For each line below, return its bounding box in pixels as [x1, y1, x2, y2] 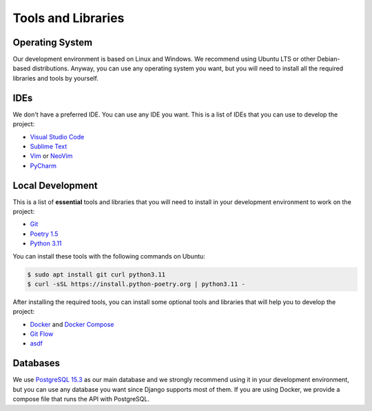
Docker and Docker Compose [30, 320, 114, 328]
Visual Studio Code [30, 132, 85, 141]
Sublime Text [30, 142, 68, 150]
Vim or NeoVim [30, 152, 73, 160]
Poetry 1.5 [30, 230, 59, 238]
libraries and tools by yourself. [12, 74, 99, 82]
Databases [12, 357, 61, 369]
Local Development [12, 179, 98, 191]
